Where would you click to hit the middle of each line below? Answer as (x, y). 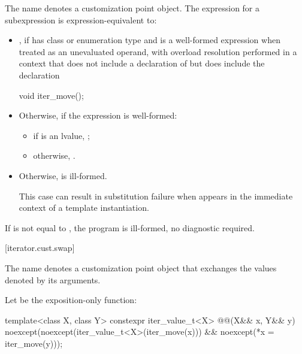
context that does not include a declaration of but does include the (142, 63)
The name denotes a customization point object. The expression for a (132, 8)
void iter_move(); (51, 95)
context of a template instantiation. (84, 208)
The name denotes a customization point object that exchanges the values (141, 267)
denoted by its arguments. (53, 279)
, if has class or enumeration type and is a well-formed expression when (150, 40)
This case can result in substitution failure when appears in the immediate (156, 196)
